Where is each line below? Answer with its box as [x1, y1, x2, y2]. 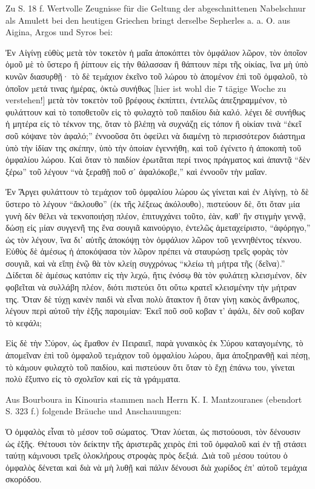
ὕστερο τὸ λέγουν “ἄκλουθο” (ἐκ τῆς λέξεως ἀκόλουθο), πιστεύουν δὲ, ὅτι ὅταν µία [5, 197, 300, 210]
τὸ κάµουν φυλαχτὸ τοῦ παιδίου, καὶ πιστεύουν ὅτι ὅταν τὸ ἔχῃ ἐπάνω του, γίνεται [5, 360, 295, 373]
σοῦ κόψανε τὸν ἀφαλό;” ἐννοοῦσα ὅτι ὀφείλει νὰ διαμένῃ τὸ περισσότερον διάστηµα [5, 129, 305, 142]
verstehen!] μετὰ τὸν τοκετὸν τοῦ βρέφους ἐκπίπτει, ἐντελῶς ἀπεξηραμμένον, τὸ [5, 94, 287, 106]
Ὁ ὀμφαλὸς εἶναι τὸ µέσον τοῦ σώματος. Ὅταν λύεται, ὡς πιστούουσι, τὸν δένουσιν [5, 425, 300, 437]
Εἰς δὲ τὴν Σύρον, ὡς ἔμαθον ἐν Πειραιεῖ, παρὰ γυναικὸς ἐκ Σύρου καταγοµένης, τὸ [5, 337, 303, 349]
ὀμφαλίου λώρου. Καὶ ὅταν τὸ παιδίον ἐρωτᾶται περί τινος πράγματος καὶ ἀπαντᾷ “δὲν [5, 153, 310, 166]
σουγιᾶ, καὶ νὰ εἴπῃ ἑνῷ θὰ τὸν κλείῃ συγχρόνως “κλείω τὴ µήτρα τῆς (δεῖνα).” [5, 256, 285, 269]
